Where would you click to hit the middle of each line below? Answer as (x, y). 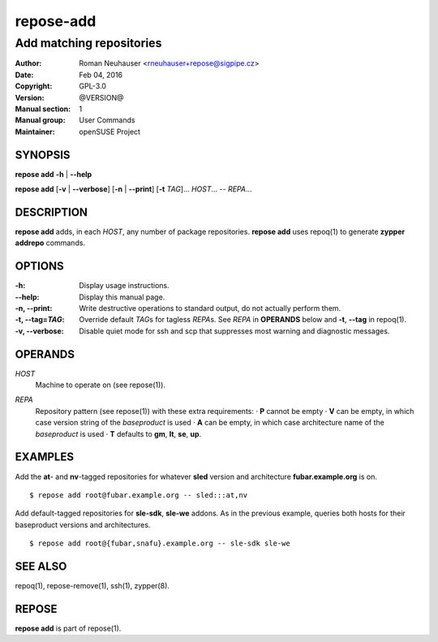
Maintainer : (35, 131)
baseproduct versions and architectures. (83, 524)
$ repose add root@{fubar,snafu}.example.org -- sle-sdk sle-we (160, 543)
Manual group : (40, 120)
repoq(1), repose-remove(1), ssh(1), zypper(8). (92, 586)
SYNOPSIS (43, 155)
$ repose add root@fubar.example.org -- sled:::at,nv (138, 495)
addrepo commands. (50, 243)
